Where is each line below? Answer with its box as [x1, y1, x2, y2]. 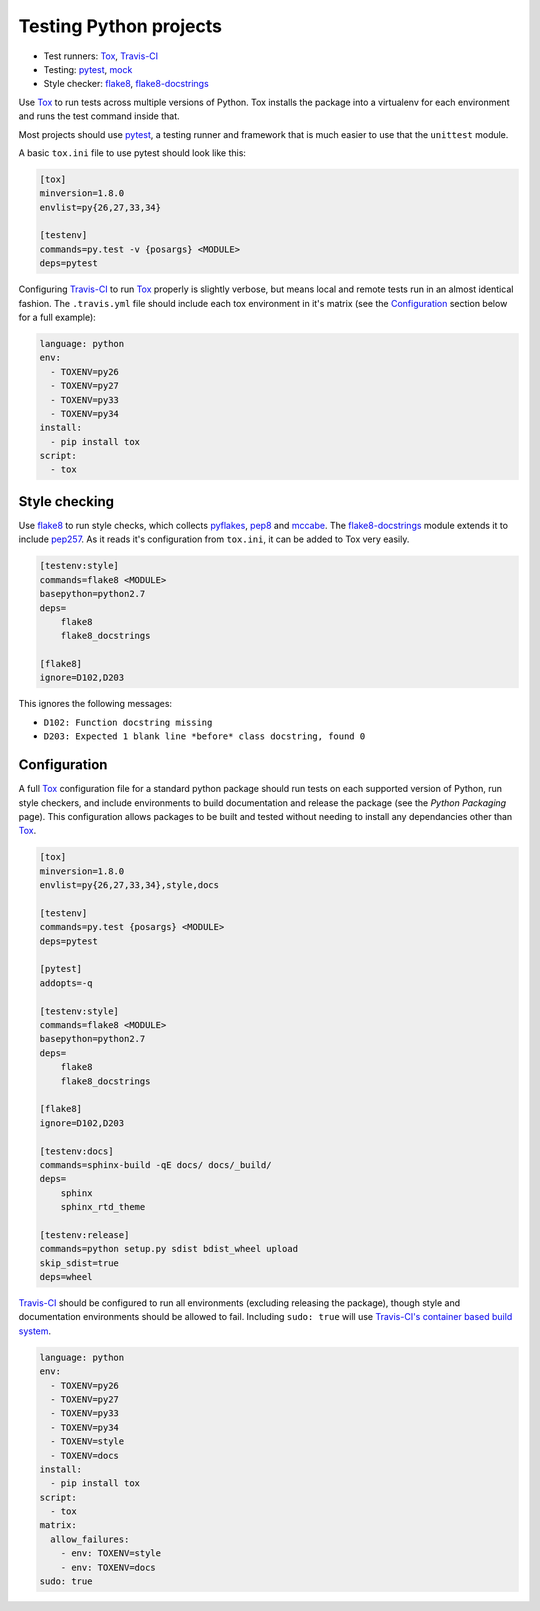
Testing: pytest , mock [43, 63, 133, 75]
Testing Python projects [18, 15, 222, 37]
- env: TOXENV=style [60, 1548, 162, 1559]
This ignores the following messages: [18, 698, 173, 710]
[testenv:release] [39, 1229, 130, 1240]
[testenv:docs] [39, 1145, 114, 1157]
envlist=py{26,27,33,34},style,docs [39, 880, 220, 891]
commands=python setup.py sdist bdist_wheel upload [39, 1243, 299, 1255]
